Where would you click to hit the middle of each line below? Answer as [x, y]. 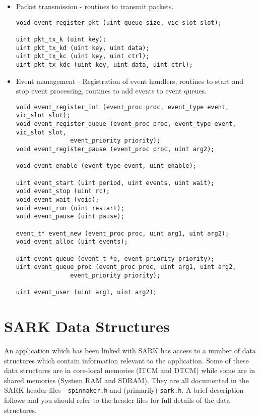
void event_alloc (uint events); [72, 242]
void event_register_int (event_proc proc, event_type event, [122, 107]
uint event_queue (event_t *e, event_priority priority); [115, 259]
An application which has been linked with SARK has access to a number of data [130, 350]
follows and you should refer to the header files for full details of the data [117, 400]
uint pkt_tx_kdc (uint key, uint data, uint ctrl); [104, 64]
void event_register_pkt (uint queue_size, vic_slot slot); [119, 22]
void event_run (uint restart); [70, 208]
